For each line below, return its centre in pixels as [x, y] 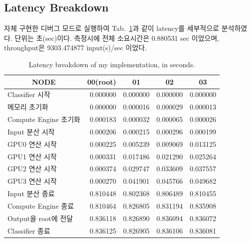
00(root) [102, 81]
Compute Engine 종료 [41, 206]
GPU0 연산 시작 [32, 144]
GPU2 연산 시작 [32, 169]
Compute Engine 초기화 [44, 119]
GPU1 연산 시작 [32, 156]
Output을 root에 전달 [40, 218]
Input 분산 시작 [31, 131]
